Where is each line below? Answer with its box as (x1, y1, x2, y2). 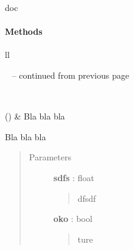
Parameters (29, 151, 71, 163)
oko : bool (53, 212, 93, 225)
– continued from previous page (12, 68, 129, 81)
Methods (5, 25, 43, 38)
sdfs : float (53, 171, 94, 184)
